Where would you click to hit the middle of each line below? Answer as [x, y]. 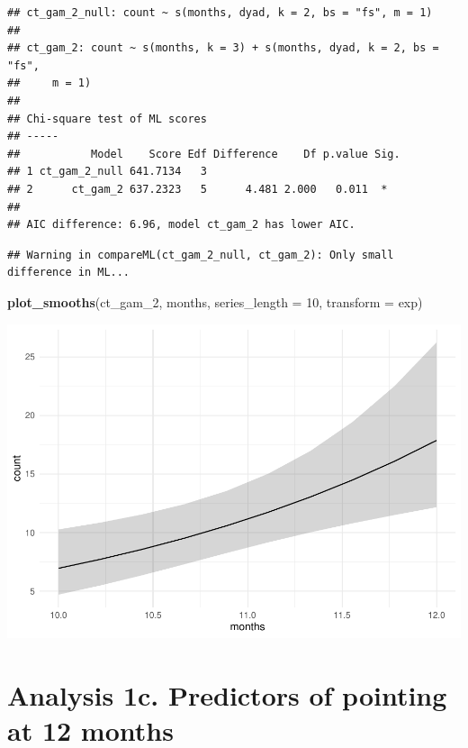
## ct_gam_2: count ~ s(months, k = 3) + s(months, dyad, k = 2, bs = [223, 48]
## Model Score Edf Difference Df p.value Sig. [204, 154]
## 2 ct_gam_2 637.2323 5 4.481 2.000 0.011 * [198, 189]
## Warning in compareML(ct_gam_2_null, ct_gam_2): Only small [201, 255]
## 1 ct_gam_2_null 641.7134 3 [107, 172]
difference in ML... [69, 273]
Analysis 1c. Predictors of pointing [227, 695]
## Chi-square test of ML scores [107, 119]
